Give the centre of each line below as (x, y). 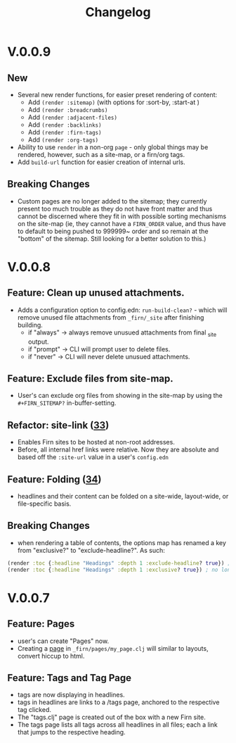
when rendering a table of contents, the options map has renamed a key (122, 542)
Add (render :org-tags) (63, 139)
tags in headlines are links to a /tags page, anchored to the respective (118, 702)
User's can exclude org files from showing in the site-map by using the (120, 396)
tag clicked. (34, 710)
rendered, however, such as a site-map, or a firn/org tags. (101, 155)
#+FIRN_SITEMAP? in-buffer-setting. (67, 403)
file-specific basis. (44, 504)
